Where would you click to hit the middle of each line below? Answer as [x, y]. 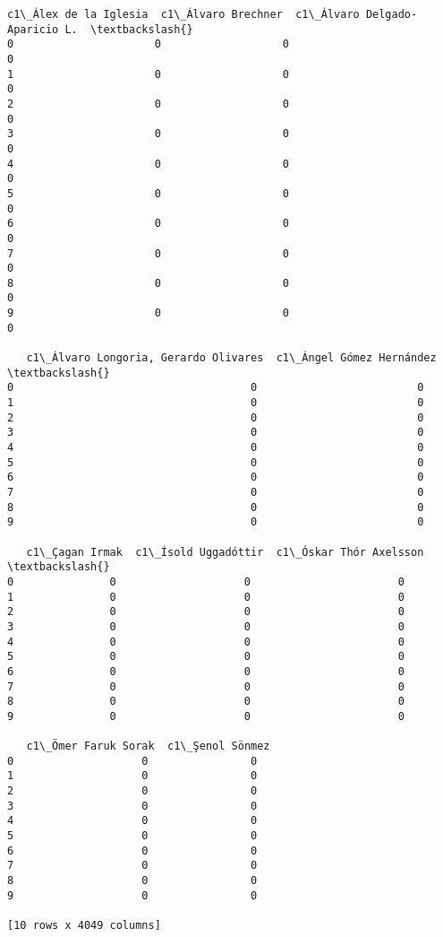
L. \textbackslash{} [129, 29]
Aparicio [33, 29]
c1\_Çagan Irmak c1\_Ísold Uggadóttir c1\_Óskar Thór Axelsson [225, 552]
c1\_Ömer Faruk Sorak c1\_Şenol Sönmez [148, 746]
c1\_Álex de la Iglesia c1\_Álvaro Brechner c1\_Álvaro [183, 14]
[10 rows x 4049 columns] [84, 926]
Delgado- [392, 14]
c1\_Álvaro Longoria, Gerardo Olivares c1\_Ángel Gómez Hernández [231, 358]
